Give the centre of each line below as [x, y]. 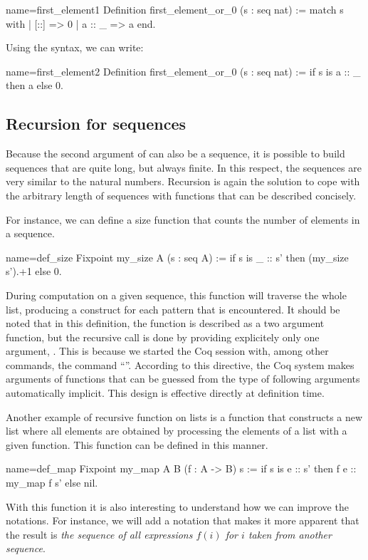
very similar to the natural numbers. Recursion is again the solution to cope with [183, 181]
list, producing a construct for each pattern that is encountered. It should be [173, 309]
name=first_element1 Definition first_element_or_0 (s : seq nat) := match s [175, 9]
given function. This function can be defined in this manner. [137, 444]
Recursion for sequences [96, 124]
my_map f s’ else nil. [52, 483]
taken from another [290, 534]
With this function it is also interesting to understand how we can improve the [177, 506]
